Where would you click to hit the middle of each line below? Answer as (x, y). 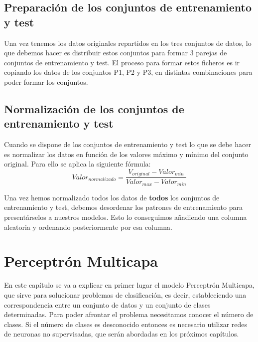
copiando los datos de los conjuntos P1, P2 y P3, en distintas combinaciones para (128, 72)
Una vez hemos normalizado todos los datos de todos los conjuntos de (112, 197)
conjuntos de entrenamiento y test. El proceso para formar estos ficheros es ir (122, 62)
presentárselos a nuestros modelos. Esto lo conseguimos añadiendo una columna (126, 217)
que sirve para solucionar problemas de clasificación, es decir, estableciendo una (125, 294)
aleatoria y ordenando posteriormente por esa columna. (88, 227)
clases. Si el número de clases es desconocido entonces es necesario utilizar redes (126, 324)
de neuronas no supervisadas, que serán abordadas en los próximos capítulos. (122, 334)
